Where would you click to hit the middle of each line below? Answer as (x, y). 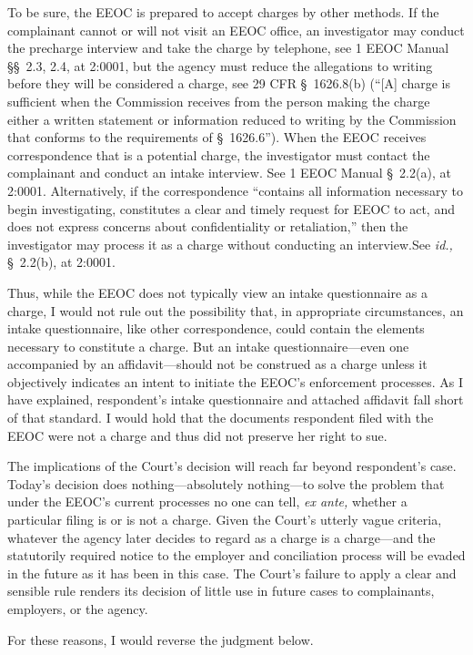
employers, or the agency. (78, 609)
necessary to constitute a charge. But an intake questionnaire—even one (208, 346)
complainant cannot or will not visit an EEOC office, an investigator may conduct (236, 30)
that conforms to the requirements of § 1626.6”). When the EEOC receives (217, 137)
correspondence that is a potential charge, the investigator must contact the (219, 154)
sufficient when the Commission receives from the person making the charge (219, 101)
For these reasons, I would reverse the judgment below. (161, 639)
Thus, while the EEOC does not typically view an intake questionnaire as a (217, 292)
